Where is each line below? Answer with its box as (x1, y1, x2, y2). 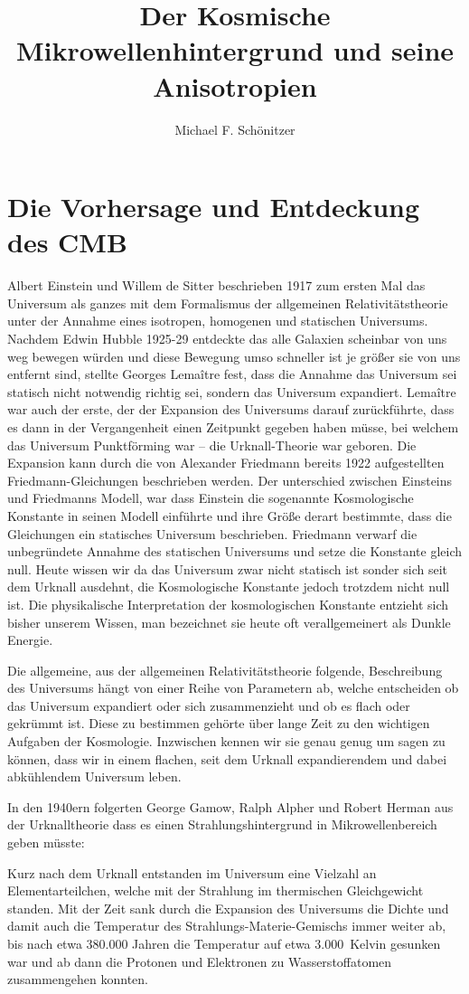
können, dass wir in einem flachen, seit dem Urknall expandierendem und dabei (7, 749, 447, 768)
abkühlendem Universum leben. (7, 767, 182, 786)
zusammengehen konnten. (7, 970, 149, 989)
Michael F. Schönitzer (174, 119, 295, 138)
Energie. (7, 630, 53, 649)
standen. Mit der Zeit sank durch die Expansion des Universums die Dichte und (7, 898, 449, 917)
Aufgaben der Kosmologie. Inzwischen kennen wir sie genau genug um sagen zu (7, 732, 446, 751)
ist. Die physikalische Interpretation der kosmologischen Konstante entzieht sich (7, 594, 449, 613)
